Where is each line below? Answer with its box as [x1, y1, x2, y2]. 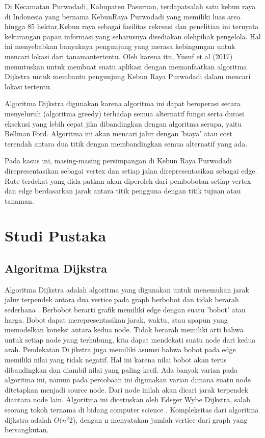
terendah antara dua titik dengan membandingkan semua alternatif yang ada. [5, 138, 248, 149]
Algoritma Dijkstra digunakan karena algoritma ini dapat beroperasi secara [5, 98, 241, 109]
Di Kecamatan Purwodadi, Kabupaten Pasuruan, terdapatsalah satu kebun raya [5, 1, 256, 11]
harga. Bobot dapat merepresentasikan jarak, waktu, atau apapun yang [5, 314, 228, 325]
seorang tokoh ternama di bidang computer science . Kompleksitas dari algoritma [5, 404, 259, 415]
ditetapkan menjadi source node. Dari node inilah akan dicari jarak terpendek [5, 384, 249, 395]
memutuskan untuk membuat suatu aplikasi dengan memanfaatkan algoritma [5, 61, 247, 71]
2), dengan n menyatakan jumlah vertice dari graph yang [69, 414, 248, 425]
